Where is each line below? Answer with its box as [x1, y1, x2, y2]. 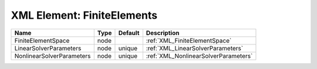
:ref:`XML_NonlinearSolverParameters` [146, 51, 253, 60]
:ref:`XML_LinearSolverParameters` [146, 44, 244, 52]
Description [146, 29, 180, 37]
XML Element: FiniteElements [11, 9, 158, 22]
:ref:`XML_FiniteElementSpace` [146, 36, 232, 44]
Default [118, 29, 140, 37]
